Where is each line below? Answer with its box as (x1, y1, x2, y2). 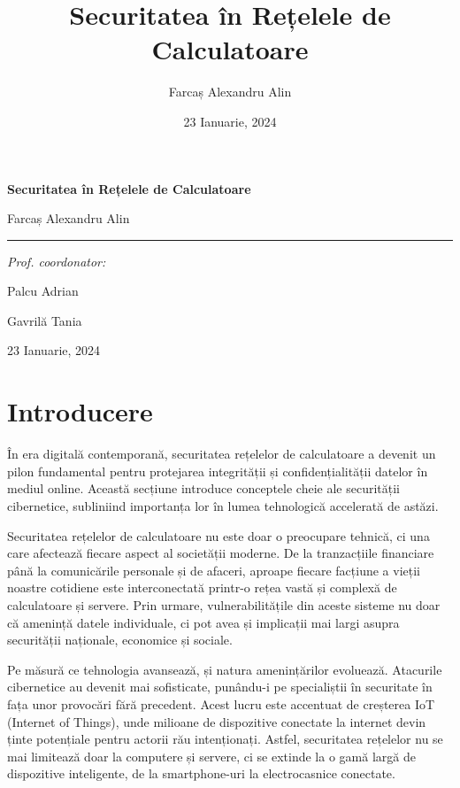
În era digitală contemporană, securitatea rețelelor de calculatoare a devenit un (7, 444, 436, 463)
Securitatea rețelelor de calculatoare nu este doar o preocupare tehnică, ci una (7, 526, 430, 545)
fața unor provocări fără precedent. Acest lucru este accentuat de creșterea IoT (7, 694, 435, 713)
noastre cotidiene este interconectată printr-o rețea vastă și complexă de (7, 578, 397, 597)
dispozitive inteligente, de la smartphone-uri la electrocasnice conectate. (7, 764, 395, 783)
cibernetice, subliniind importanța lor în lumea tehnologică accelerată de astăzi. (7, 496, 439, 514)
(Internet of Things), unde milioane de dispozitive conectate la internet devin (7, 712, 426, 730)
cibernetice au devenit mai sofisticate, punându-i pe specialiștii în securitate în (7, 677, 433, 696)
